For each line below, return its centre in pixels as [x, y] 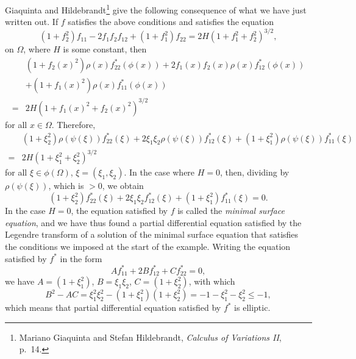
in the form [81, 258]
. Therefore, [73, 124]
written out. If [32, 22]
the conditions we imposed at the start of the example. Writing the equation [148, 247]
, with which [212, 281]
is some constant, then [105, 49]
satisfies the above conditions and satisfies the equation [171, 22]
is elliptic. [252, 307]
